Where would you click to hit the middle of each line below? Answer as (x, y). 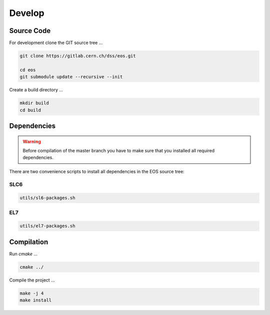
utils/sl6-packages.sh (47, 198)
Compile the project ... (32, 280)
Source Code (30, 31)
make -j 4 (32, 293)
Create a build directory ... (36, 90)
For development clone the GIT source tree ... (56, 43)
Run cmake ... (23, 254)
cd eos (28, 70)
